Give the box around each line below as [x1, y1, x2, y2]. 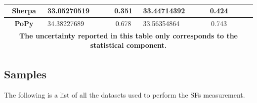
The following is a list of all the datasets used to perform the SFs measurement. [4, 89, 245, 100]
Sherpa [12, 5, 36, 15]
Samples [4, 66, 46, 81]
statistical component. [90, 40, 167, 50]
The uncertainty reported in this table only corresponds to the [19, 30, 238, 40]
